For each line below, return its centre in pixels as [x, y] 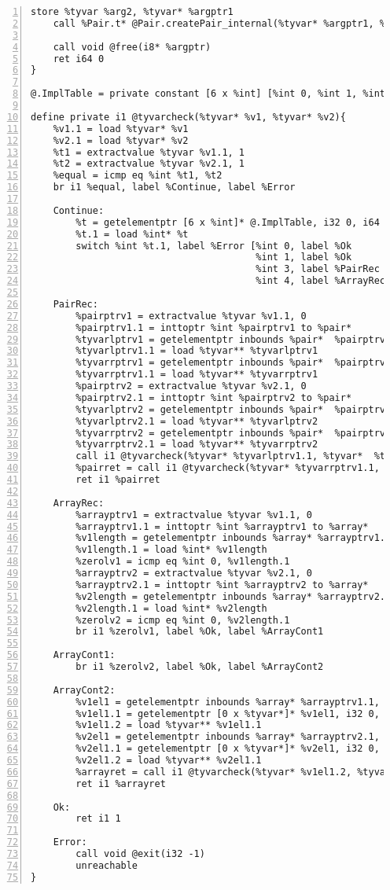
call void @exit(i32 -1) [140, 854]
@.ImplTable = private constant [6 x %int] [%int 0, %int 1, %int [208, 94]
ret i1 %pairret [118, 480]
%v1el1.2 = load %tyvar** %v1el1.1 [169, 725]
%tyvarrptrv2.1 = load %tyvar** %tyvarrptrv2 [197, 445]
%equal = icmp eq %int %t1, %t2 [138, 176]
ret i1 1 [98, 819]
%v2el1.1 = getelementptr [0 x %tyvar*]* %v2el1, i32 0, [228, 749]
